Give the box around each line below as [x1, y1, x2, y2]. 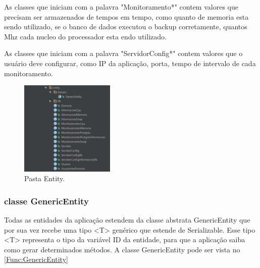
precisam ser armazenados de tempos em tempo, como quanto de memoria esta [4, 11, 249, 22]
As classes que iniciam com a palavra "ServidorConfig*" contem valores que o [4, 48, 243, 59]
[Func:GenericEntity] [4, 254, 68, 264]
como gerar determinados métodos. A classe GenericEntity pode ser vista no [4, 244, 240, 254]
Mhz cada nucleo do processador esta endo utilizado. [4, 31, 167, 41]
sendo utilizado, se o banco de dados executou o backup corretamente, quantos [4, 21, 247, 32]
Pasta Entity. [24, 173, 65, 184]
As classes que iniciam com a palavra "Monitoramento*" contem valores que [4, 2, 238, 12]
